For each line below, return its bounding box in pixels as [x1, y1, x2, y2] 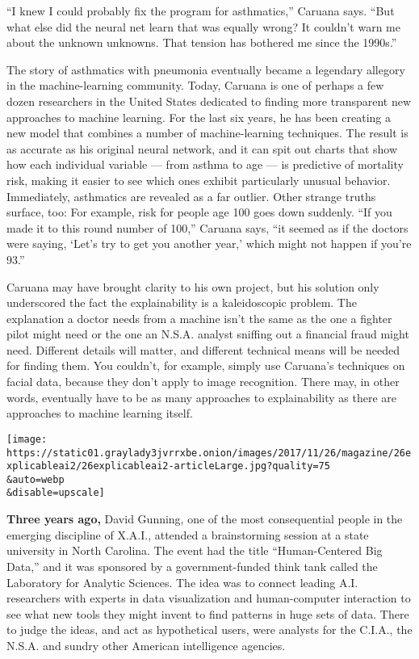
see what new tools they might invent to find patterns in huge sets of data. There [6, 605, 409, 622]
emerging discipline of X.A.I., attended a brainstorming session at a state [6, 526, 369, 543]
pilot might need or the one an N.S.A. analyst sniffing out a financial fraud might [6, 325, 409, 342]
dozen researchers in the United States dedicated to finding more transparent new [6, 92, 412, 109]
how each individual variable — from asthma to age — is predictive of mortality [6, 156, 404, 173]
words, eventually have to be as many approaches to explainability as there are [6, 388, 397, 405]
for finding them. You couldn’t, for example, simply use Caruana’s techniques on [6, 357, 405, 374]
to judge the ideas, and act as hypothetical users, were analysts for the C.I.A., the [6, 621, 413, 638]
